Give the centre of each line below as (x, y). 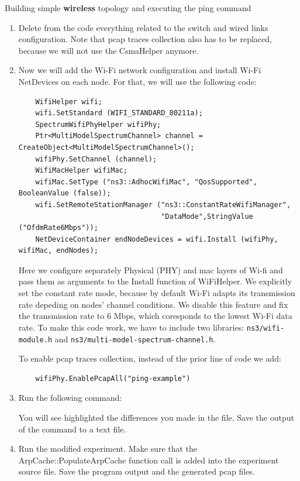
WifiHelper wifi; (69, 102)
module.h (35, 340)
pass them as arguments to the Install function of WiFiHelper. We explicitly (155, 281)
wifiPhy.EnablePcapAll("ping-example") (113, 378)
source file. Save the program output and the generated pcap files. (137, 471)
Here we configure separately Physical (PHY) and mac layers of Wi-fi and (151, 269)
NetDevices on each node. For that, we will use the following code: (137, 81)
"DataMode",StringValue (207, 216)
